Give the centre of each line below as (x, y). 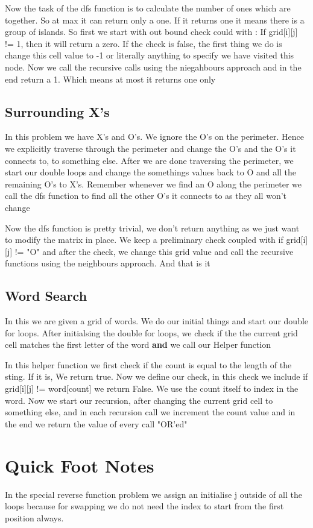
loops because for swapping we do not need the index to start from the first (144, 506)
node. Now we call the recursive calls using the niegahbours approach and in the (153, 67)
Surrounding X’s (57, 111)
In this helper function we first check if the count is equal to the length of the (148, 364)
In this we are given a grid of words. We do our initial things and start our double (157, 321)
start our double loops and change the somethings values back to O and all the (151, 172)
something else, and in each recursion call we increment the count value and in (150, 412)
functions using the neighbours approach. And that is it (108, 263)
